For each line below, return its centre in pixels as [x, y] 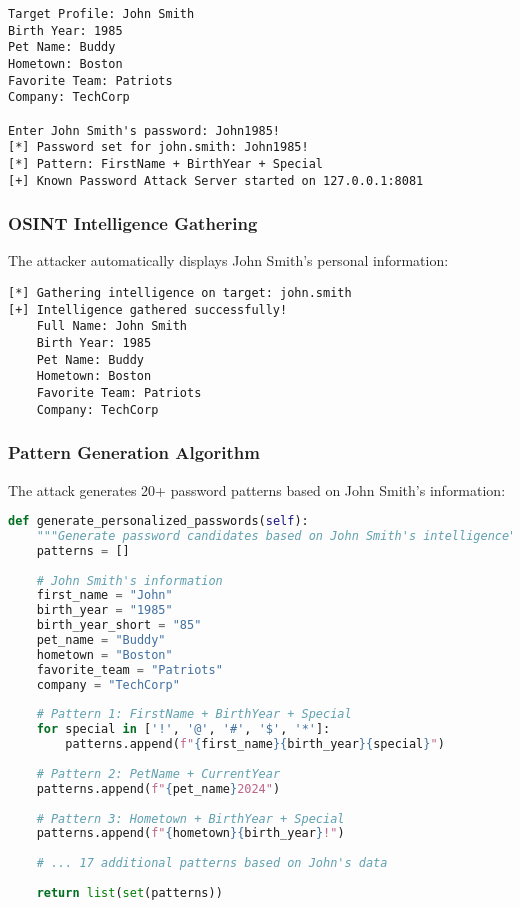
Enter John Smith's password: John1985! [144, 130]
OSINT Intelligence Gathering [133, 223]
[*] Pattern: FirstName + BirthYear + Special [165, 163]
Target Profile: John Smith [101, 14]
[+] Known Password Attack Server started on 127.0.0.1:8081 [216, 180]
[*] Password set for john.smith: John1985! [158, 147]
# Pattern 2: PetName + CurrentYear [158, 773]
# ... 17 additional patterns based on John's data [212, 863]
